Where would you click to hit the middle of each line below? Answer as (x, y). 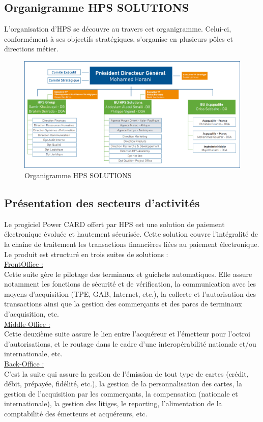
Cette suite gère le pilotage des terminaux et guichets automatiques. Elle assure (128, 274)
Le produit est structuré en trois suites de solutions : (86, 254)
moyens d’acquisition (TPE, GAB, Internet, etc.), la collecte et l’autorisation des (130, 293)
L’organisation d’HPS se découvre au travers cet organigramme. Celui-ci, (118, 29)
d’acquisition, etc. (32, 314)
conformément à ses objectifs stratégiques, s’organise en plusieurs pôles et (119, 38)
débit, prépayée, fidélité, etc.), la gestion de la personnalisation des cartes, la (123, 384)
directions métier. (31, 49)
